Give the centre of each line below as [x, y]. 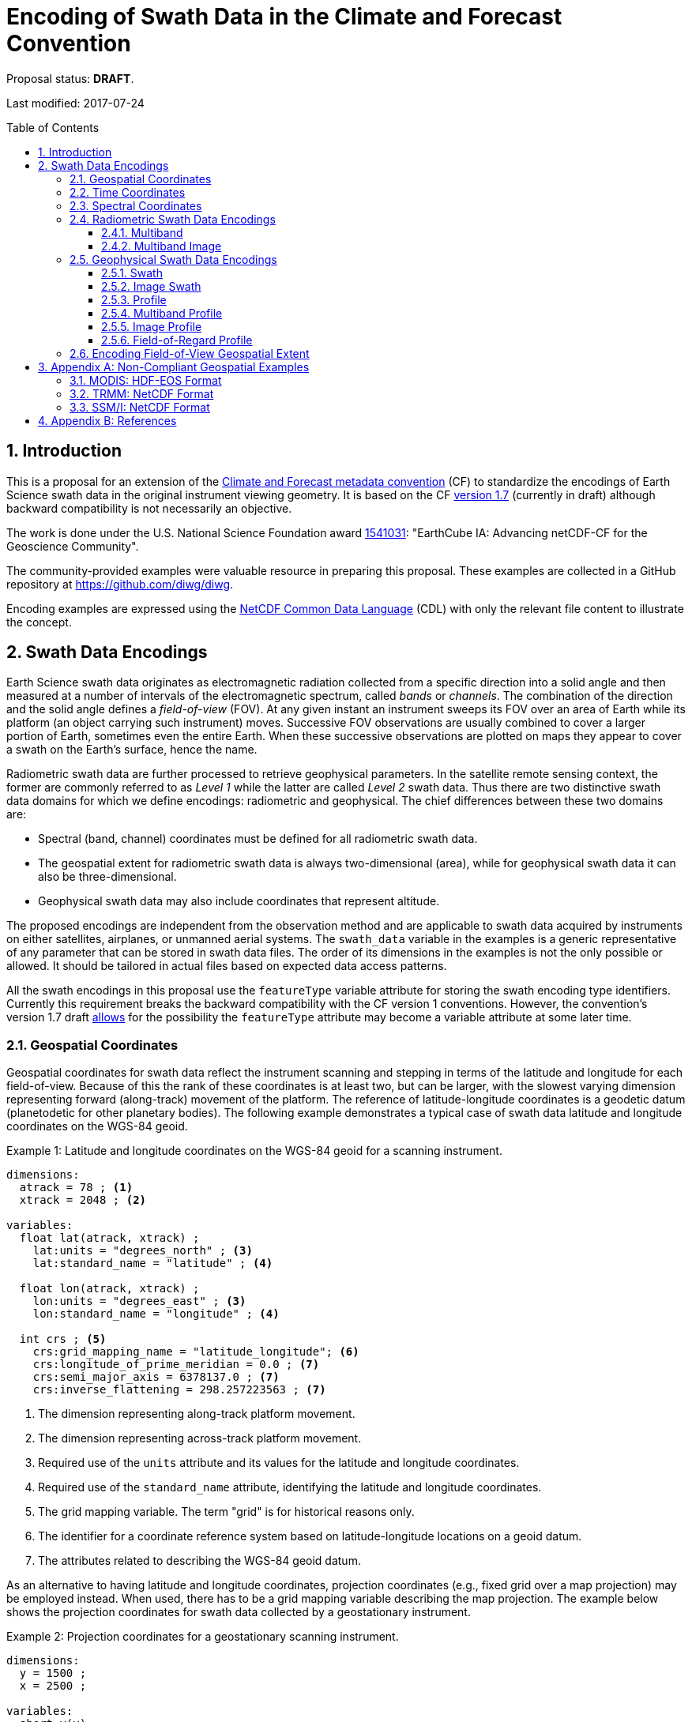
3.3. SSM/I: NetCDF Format [140, 407]
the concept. [39, 622]
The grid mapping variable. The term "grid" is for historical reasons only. [226, 1512]
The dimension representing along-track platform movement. [197, 1414]
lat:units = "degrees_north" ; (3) [143, 1251]
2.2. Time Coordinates [128, 192]
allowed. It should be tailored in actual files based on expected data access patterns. [227, 966]
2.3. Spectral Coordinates [136, 205]
